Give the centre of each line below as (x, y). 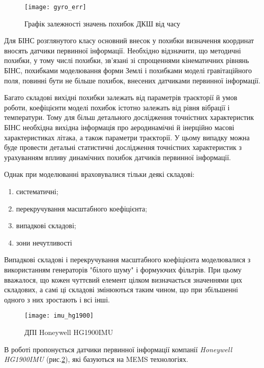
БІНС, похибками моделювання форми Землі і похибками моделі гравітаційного (128, 70)
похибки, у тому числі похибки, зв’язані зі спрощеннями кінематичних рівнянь (127, 60)
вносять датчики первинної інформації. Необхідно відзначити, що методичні (123, 50)
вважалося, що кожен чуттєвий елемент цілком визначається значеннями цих (123, 279)
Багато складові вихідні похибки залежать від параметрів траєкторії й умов (121, 97)
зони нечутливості (44, 242)
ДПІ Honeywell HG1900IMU (69, 332)
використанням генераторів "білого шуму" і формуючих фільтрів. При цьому (123, 269)
